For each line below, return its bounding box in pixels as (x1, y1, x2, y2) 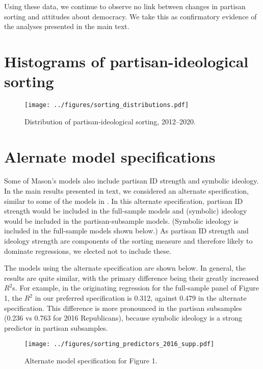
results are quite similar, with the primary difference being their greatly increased (4, 272, 259, 283)
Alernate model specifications (4, 146, 216, 167)
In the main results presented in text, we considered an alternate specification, (4, 186, 249, 196)
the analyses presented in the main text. (4, 21, 129, 32)
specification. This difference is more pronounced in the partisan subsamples (4, 302, 242, 313)
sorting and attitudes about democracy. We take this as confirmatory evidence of (4, 11, 257, 21)
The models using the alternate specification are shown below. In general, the (4, 262, 246, 273)
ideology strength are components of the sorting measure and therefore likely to (4, 235, 253, 246)
